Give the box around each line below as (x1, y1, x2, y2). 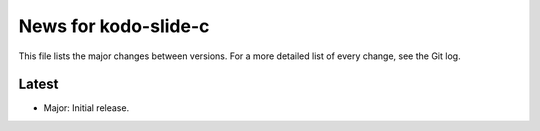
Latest (18, 76, 59, 93)
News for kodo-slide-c (18, 15, 210, 37)
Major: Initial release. (43, 102, 130, 114)
